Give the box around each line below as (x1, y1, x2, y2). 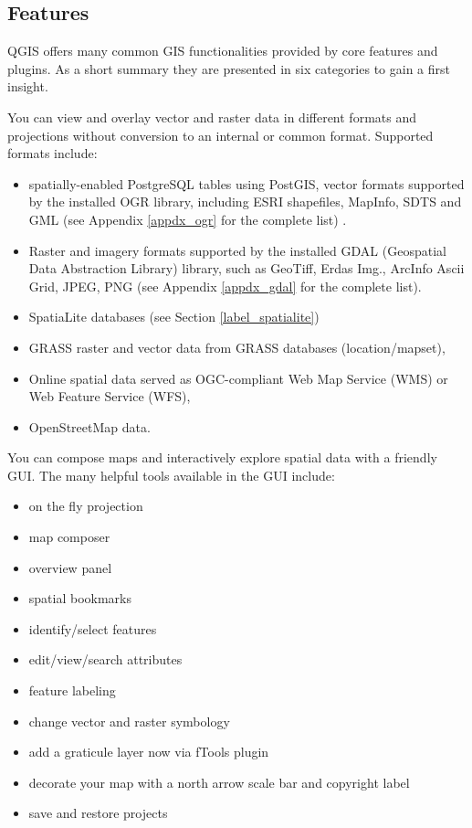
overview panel (28, 557, 112, 577)
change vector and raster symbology (28, 711, 230, 730)
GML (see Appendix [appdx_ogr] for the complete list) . (28, 209, 347, 228)
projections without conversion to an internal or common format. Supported (7, 125, 434, 144)
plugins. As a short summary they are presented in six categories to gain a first (7, 58, 450, 78)
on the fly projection (28, 496, 143, 515)
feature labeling (28, 681, 116, 700)
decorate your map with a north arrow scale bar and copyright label (28, 772, 410, 791)
